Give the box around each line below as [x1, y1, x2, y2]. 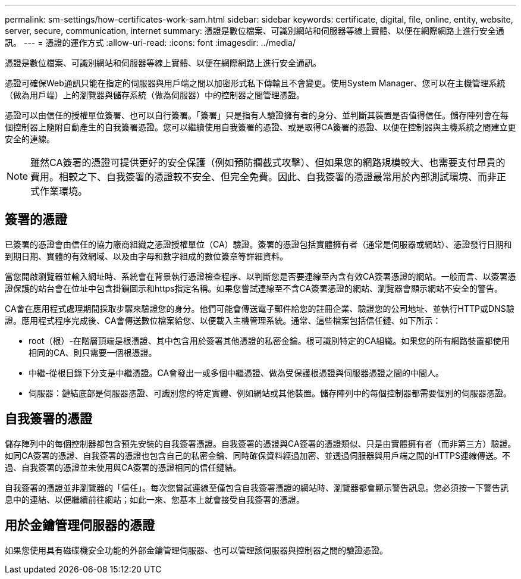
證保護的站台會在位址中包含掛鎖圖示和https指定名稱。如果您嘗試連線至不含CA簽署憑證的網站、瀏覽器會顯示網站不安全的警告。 [5, 283, 503, 293]
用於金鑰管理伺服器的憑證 [5, 518, 155, 533]
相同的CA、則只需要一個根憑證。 [29, 347, 157, 358]
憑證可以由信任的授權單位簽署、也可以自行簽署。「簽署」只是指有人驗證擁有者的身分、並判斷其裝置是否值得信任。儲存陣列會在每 [5, 110, 509, 120]
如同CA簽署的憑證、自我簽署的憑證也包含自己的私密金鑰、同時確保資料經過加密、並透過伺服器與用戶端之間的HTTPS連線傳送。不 [5, 450, 511, 461]
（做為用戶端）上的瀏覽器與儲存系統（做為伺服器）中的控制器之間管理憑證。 [5, 90, 305, 100]
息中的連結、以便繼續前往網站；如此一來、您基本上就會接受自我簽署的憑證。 [5, 494, 305, 505]
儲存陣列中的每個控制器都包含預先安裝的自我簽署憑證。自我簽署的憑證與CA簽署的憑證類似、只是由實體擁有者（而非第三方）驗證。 [5, 438, 516, 449]
